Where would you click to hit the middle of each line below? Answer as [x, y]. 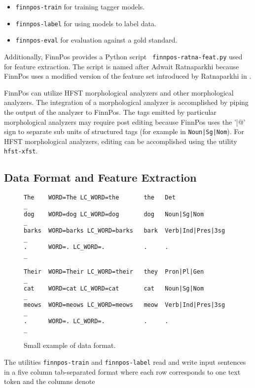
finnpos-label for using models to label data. [86, 23]
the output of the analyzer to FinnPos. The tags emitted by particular [110, 112]
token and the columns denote [50, 381]
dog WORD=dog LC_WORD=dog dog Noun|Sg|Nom [114, 214]
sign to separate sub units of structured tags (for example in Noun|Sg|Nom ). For [124, 131]
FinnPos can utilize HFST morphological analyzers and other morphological [119, 92]
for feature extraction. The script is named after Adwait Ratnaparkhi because [122, 66]
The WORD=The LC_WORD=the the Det [100, 198]
